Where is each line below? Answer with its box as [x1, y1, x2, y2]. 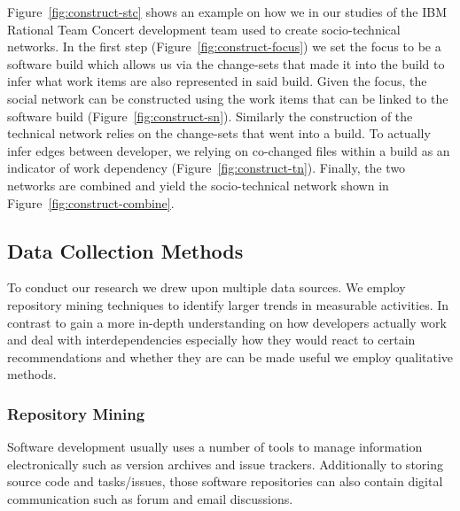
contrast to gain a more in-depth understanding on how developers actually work [7, 313, 447, 331]
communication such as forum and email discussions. [7, 489, 293, 507]
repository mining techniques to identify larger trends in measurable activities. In [7, 295, 449, 314]
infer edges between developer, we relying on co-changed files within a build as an [7, 141, 450, 159]
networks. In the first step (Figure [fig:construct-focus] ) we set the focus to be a [7, 37, 441, 56]
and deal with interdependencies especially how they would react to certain [7, 330, 416, 349]
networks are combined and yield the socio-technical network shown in [7, 175, 389, 194]
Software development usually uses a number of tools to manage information [7, 437, 423, 456]
